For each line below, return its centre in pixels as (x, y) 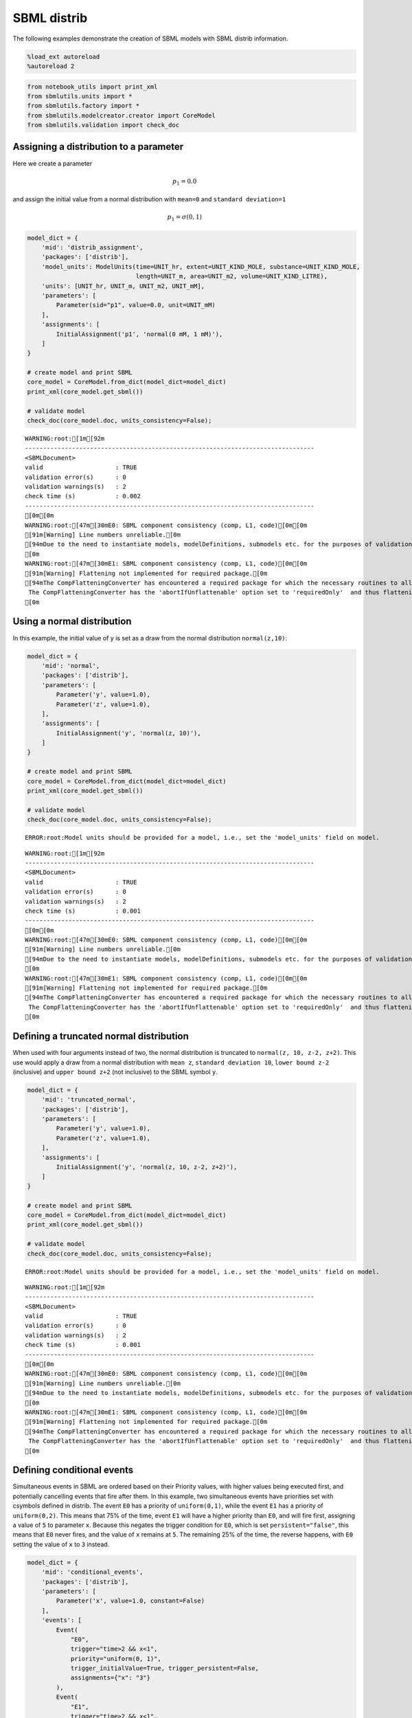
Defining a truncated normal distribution (101, 1037)
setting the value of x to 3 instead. (61, 1544)
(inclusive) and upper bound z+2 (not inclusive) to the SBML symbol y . (115, 1071)
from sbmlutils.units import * (80, 96)
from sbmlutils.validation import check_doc (103, 125)
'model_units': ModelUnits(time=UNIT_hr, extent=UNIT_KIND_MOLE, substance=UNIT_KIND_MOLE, (201, 267)
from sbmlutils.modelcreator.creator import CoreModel (121, 115)
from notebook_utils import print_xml (92, 87)
